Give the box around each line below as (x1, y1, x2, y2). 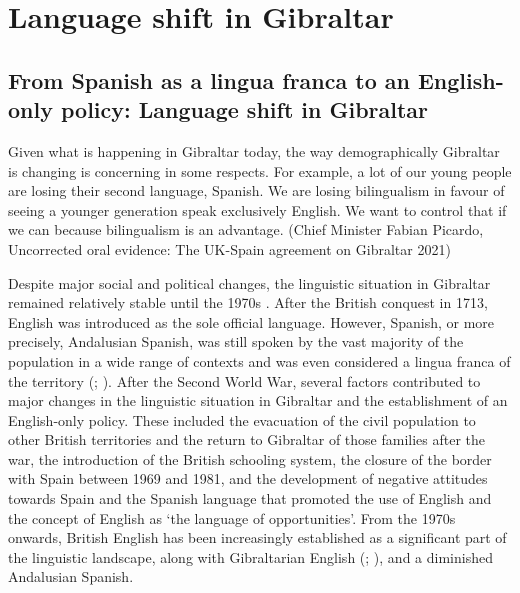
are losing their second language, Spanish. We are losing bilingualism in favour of (8, 180, 505, 201)
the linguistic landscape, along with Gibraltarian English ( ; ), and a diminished (8, 546, 493, 567)
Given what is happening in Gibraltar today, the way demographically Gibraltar (8, 140, 500, 161)
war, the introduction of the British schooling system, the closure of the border (8, 448, 492, 469)
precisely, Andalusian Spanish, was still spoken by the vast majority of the (8, 331, 464, 352)
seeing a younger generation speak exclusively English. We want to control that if (8, 199, 507, 220)
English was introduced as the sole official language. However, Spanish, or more (8, 311, 495, 332)
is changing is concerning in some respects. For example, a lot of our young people (8, 160, 512, 181)
